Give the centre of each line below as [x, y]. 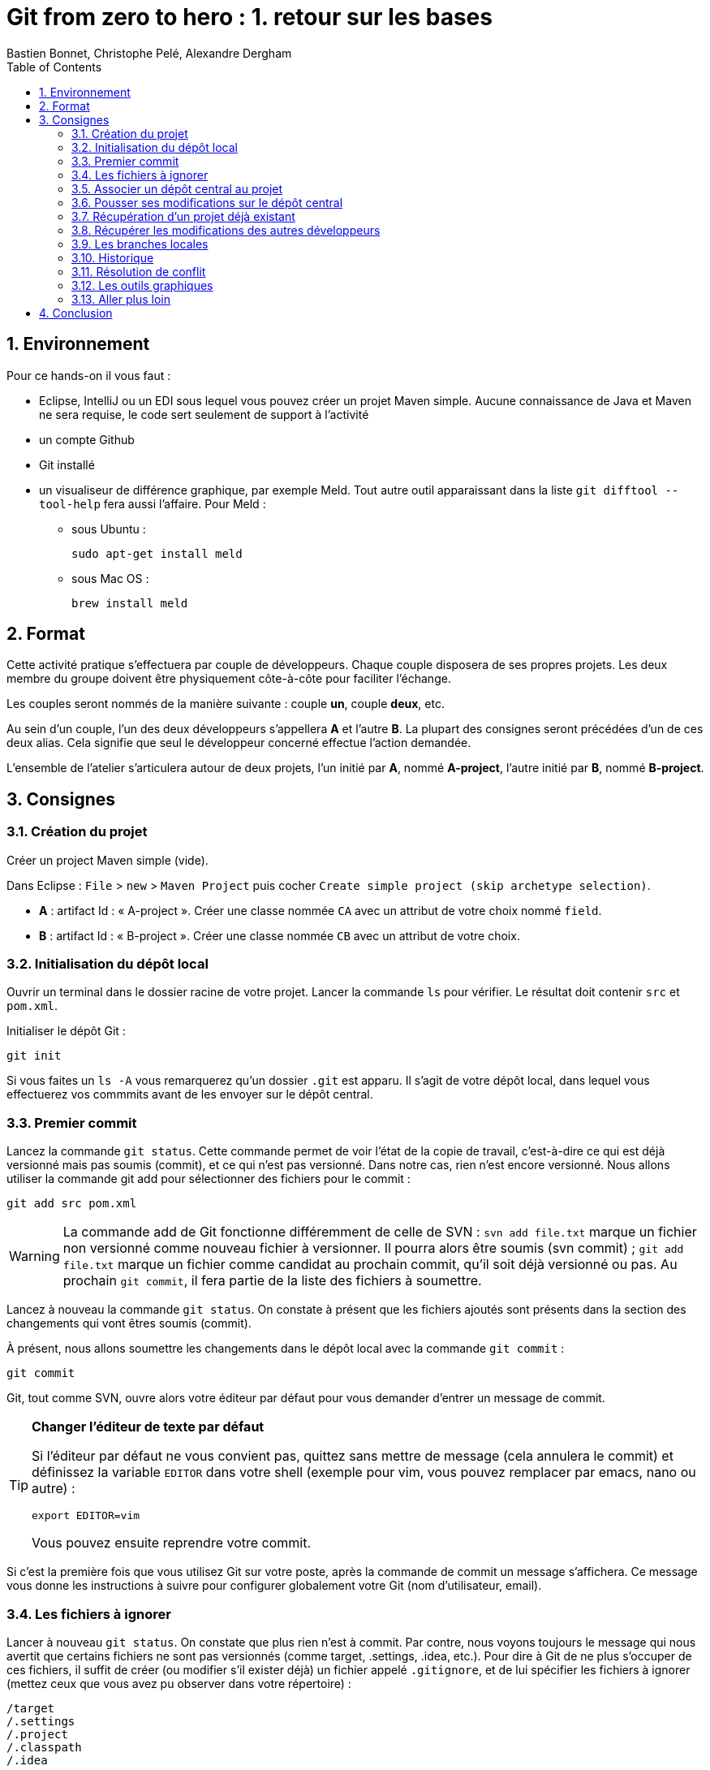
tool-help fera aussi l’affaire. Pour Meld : [153, 503]
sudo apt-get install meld [157, 553]
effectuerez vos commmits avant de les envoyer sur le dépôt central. [190, 1094]
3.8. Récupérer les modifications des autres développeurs [226, 230]
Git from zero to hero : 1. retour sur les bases [250, 17]
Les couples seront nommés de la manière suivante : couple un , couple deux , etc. [226, 704]
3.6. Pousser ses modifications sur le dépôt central [207, 202]
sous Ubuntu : [109, 529]
